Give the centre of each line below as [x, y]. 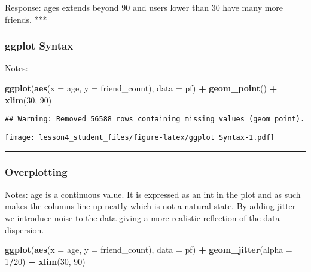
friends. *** [26, 19]
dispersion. [25, 229]
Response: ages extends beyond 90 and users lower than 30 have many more [144, 7]
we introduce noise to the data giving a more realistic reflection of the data [142, 217]
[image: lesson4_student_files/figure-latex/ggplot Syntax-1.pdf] [140, 137]
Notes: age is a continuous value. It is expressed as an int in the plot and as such [153, 194]
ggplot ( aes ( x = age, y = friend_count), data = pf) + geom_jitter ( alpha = [149, 250]
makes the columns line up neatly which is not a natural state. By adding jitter [150, 206]
